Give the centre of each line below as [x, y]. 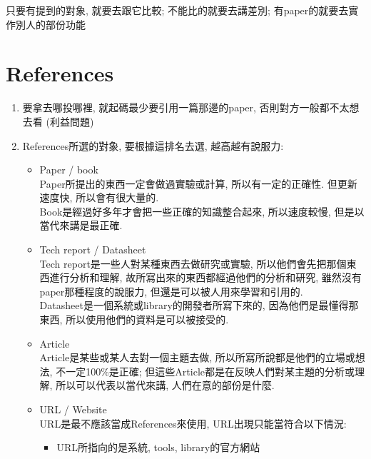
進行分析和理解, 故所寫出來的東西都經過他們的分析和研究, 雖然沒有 [205, 277]
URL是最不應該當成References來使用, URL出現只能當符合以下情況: [193, 423]
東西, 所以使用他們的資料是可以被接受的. [134, 319]
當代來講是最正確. [81, 225]
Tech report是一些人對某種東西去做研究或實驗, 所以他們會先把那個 [193, 263]
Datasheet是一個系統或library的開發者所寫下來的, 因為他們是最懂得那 [199, 305]
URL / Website [73, 409]
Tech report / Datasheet [93, 249]
